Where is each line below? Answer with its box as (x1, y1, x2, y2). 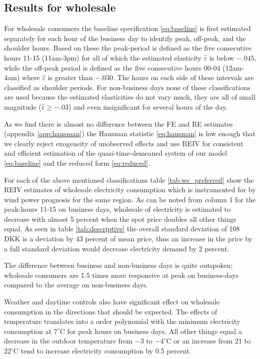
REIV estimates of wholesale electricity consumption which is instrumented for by (4, 184, 256, 195)
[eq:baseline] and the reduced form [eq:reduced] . (4, 157, 150, 168)
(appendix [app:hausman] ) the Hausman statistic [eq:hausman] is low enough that (4, 128, 255, 139)
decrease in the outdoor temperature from (4, 335, 133, 346)
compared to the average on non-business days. (4, 279, 148, 290)
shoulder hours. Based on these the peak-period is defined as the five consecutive (4, 43, 252, 53)
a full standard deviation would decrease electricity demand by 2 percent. (4, 243, 229, 253)
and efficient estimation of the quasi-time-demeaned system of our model (4, 148, 227, 158)
